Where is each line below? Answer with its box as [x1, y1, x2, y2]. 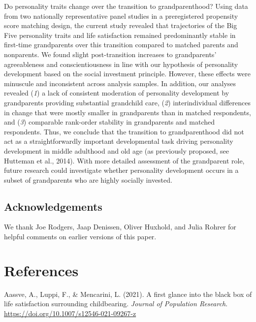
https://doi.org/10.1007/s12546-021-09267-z [4, 308, 136, 318]
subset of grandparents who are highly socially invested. [4, 174, 172, 185]
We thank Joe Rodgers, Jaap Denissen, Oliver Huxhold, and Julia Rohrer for [4, 222, 236, 232]
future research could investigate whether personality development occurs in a [4, 165, 239, 175]
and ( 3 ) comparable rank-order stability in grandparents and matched [4, 117, 215, 127]
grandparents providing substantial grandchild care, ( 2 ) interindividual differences [4, 97, 251, 107]
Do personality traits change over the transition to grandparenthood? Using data [4, 1, 248, 11]
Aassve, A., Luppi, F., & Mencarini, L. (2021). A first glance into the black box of [4, 289, 252, 299]
